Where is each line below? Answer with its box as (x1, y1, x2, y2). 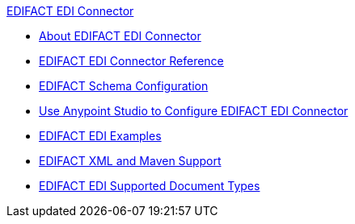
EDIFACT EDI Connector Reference (39, 54, 224, 68)
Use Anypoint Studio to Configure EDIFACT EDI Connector (39, 104, 349, 118)
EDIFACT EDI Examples (39, 129, 162, 143)
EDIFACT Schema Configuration (39, 79, 209, 93)
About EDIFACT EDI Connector (39, 29, 201, 43)
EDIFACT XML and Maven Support (39, 154, 222, 168)
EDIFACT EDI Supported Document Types (39, 179, 260, 193)
